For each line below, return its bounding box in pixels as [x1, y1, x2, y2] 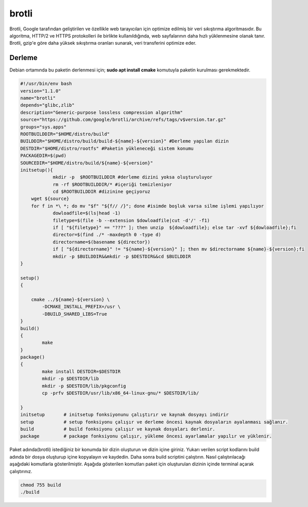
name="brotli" [20, 95, 56, 101]
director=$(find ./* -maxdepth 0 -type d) [52, 232, 161, 238]
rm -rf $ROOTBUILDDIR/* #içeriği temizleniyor [52, 182, 172, 187]
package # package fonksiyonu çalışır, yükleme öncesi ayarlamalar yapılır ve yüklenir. [20, 433, 272, 439]
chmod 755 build [20, 482, 62, 488]
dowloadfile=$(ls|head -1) [52, 210, 121, 216]
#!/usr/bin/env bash [20, 81, 72, 87]
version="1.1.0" [20, 88, 62, 94]
